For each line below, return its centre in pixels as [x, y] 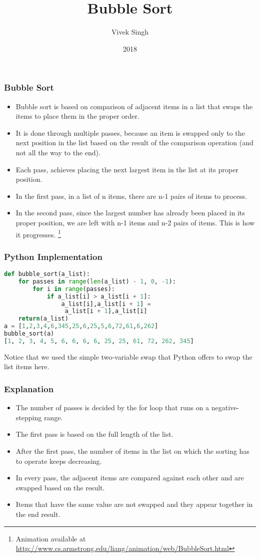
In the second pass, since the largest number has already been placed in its [130, 213]
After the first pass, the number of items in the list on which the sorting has [132, 451]
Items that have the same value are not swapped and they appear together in [134, 504]
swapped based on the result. [60, 487]
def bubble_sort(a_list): [47, 274]
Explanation [29, 388]
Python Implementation [53, 256]
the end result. [38, 514]
